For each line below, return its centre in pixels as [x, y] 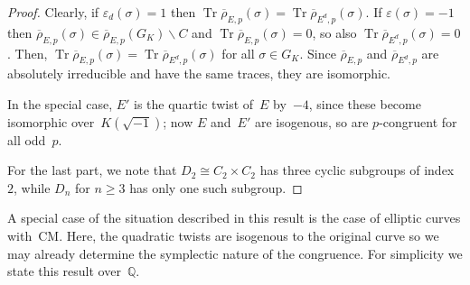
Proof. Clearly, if [53, 12]
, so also [334, 32]
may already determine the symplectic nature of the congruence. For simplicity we [235, 253]
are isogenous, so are [311, 121]
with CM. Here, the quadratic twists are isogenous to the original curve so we [223, 235]
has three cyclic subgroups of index [357, 170]
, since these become [365, 103]
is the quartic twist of [194, 103]
